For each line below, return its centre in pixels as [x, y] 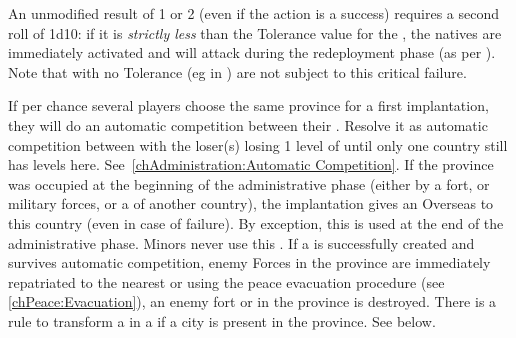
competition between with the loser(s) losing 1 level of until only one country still [258, 144]
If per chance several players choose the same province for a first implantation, [248, 105]
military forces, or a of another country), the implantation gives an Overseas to [251, 203]
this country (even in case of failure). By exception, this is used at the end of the [256, 222]
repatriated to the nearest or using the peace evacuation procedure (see [226, 281]
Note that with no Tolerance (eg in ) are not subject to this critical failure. [237, 71]
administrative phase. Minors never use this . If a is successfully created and [241, 242]
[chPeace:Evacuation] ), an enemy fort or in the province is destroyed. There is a [252, 301]
